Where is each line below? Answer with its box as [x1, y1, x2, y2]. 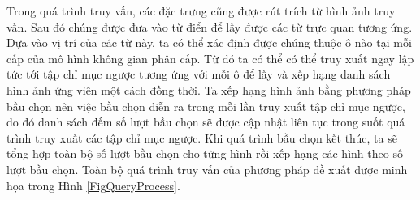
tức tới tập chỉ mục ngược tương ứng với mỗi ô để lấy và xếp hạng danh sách [6, 66, 391, 83]
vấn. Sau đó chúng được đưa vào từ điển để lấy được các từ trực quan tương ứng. [6, 18, 413, 35]
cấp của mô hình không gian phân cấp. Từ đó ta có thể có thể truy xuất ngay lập [6, 49, 414, 66]
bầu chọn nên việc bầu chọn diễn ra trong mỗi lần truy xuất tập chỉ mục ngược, [6, 97, 405, 114]
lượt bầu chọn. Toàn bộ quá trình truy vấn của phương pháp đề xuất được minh [6, 160, 408, 177]
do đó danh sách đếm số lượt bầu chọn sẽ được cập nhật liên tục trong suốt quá [6, 113, 405, 130]
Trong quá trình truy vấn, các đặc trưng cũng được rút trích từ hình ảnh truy [6, 2, 396, 19]
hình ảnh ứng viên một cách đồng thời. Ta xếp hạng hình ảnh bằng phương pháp [6, 81, 411, 98]
